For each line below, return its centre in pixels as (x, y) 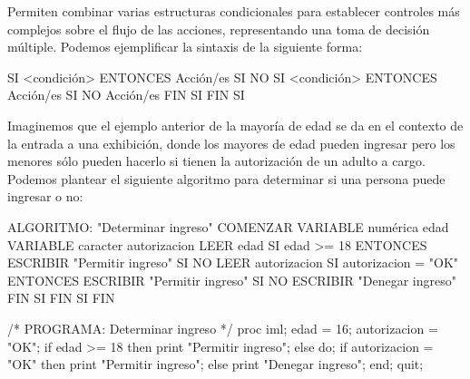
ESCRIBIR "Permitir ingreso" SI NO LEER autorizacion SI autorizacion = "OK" (233, 262)
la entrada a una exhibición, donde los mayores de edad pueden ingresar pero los (231, 143)
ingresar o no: (45, 196)
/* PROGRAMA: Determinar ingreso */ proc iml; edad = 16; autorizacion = (223, 328)
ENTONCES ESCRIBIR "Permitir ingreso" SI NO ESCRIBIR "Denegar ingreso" (232, 280)
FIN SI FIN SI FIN (61, 298)
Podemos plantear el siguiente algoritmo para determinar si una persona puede (226, 178)
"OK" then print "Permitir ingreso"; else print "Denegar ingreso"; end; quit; (215, 364)
